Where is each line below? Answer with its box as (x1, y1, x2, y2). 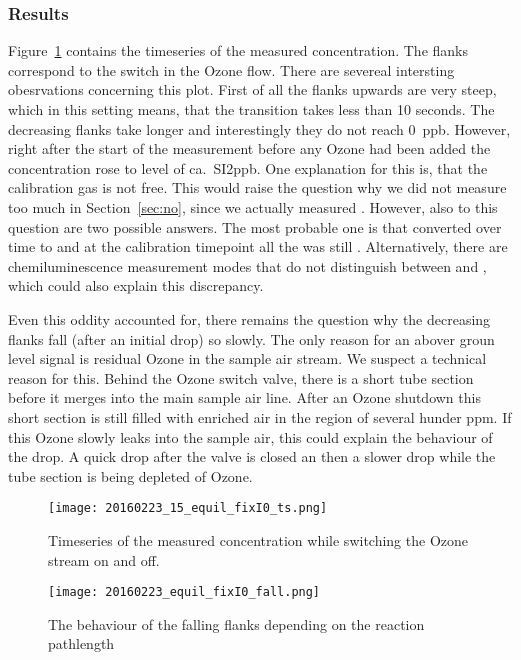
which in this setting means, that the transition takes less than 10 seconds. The (8, 99, 495, 119)
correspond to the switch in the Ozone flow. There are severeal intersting (8, 59, 455, 80)
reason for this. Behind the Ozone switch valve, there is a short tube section (8, 367, 474, 388)
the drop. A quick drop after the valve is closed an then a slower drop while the (8, 446, 496, 467)
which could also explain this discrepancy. (8, 275, 264, 296)
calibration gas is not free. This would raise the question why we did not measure (8, 177, 507, 198)
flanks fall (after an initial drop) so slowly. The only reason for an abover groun (8, 328, 495, 349)
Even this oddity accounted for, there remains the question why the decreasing (8, 308, 491, 329)
